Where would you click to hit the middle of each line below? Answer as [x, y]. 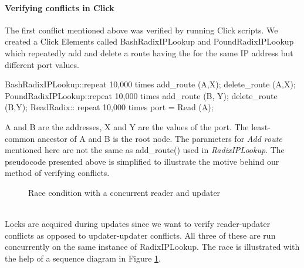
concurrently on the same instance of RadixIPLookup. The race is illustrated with [152, 247]
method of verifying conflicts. [57, 173]
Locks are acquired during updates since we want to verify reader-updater [138, 224]
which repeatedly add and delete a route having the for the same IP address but [149, 52]
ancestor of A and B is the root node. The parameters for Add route [160, 138]
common [20, 138]
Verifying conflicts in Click [60, 7]
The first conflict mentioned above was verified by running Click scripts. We [141, 30]
